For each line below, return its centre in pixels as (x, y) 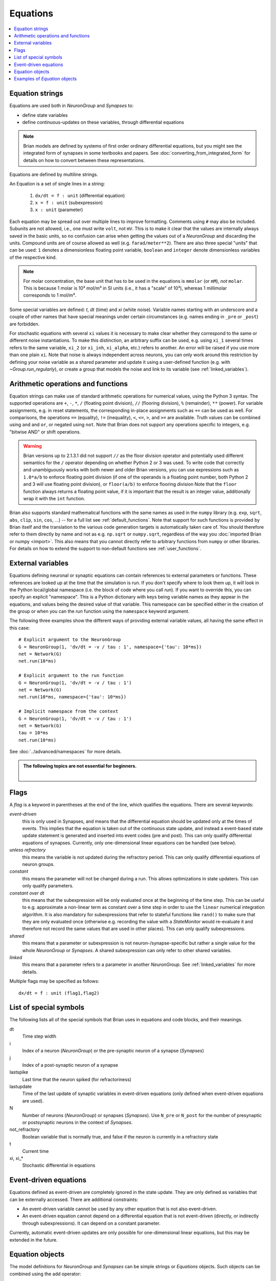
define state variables (45, 115)
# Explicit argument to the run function (71, 676)
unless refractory (28, 850)
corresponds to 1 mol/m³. (50, 295)
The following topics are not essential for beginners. (80, 766)
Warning (32, 446)
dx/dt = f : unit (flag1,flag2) (59, 993)
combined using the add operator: (45, 1274)
